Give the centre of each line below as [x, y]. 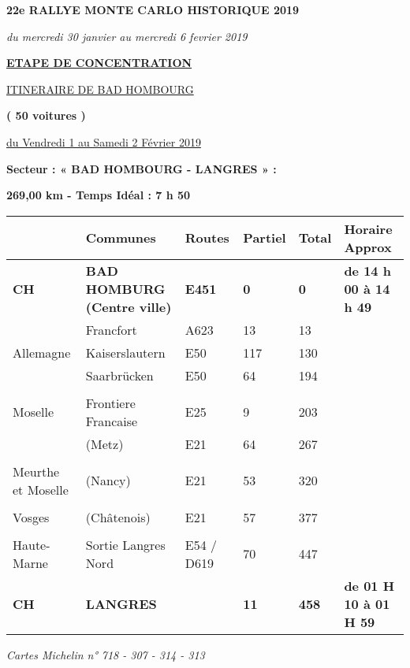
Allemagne [42, 352]
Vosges [31, 517]
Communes [121, 238]
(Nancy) [108, 481]
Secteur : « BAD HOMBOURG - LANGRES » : [142, 168]
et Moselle [41, 489]
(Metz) [104, 443]
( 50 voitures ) [46, 115]
